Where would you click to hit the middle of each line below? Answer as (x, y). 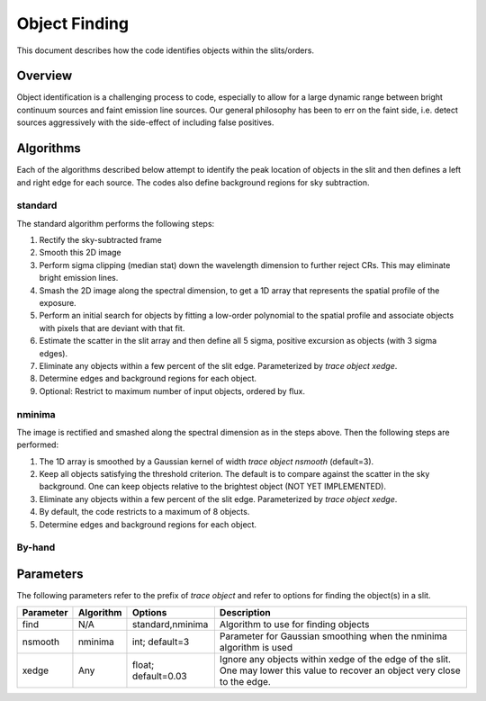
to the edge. (245, 682)
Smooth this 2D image (80, 253)
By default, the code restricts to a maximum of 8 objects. (144, 512)
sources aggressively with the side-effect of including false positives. (145, 122)
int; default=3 (161, 642)
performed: (37, 445)
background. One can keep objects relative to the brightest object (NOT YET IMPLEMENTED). (213, 487)
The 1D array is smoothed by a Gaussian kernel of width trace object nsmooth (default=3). (207, 461)
